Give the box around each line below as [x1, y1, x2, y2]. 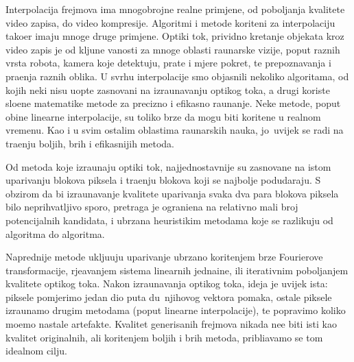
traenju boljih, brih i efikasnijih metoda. [5, 136, 175, 150]
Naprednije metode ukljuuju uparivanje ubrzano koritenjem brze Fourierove [5, 250, 323, 264]
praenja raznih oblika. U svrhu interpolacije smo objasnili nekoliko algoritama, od [5, 69, 349, 83]
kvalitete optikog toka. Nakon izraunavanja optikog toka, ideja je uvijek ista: [5, 276, 328, 291]
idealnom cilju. [5, 343, 67, 358]
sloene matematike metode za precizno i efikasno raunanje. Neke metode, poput [5, 96, 341, 110]
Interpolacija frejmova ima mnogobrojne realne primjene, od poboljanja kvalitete [5, 2, 345, 16]
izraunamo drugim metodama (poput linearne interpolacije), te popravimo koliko [5, 303, 346, 317]
